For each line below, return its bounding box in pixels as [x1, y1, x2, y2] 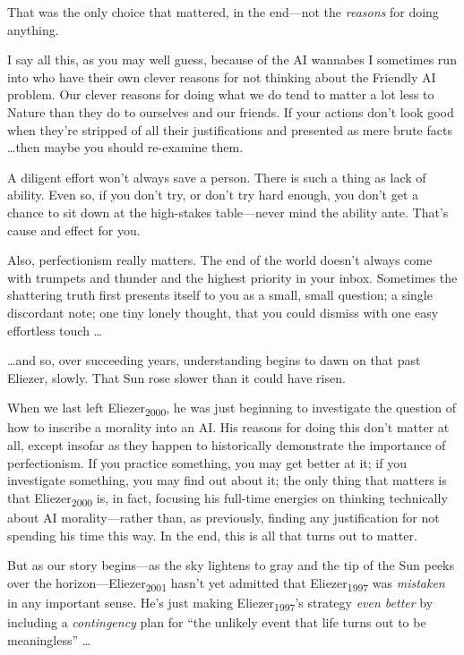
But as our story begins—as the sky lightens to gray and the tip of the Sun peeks [7, 556, 455, 574]
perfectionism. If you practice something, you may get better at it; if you [7, 453, 407, 472]
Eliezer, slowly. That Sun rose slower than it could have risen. [7, 368, 346, 387]
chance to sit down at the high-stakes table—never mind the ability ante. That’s [7, 202, 449, 221]
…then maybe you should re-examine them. [7, 138, 244, 157]
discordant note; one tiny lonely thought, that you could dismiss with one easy [7, 302, 439, 321]
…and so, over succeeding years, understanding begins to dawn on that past [7, 351, 421, 370]
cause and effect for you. [7, 220, 141, 239]
